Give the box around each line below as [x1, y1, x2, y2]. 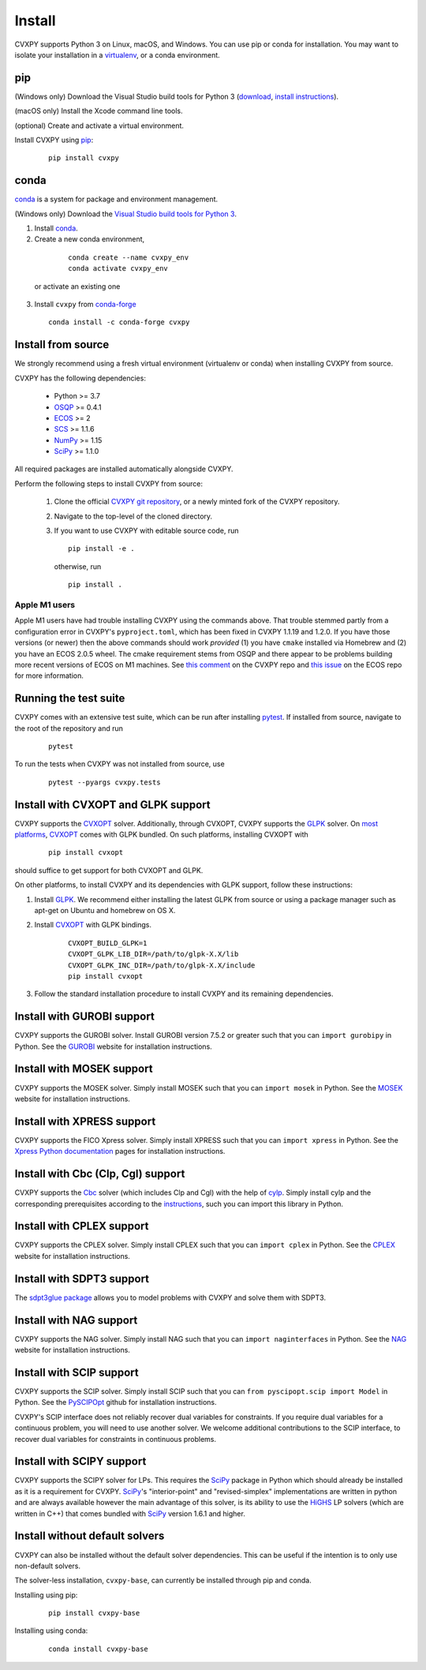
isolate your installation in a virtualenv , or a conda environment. [14, 50, 220, 59]
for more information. [14, 671, 84, 680]
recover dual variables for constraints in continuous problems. [14, 1434, 217, 1443]
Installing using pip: [14, 1590, 78, 1600]
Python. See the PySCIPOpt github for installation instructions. [14, 1398, 217, 1407]
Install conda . [34, 223, 78, 233]
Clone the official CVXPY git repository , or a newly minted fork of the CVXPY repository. [54, 497, 340, 507]
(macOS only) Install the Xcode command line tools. [14, 107, 183, 116]
